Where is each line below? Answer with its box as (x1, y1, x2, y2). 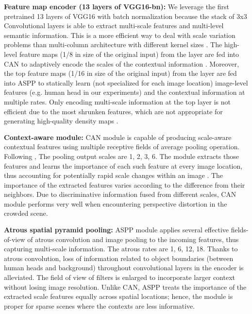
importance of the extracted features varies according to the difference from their (4, 179, 245, 190)
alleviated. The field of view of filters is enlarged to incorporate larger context (4, 272, 235, 282)
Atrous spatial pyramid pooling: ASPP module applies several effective (4, 225, 229, 235)
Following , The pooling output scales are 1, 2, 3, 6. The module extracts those (4, 151, 239, 161)
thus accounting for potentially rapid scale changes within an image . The (4, 170, 223, 180)
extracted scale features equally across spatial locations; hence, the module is (4, 291, 233, 301)
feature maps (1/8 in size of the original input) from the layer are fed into (19, 49, 239, 59)
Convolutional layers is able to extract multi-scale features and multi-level (4, 20, 224, 31)
